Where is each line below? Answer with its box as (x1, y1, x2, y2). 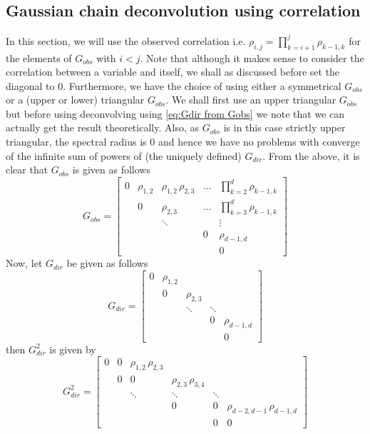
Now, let (6, 256, 43, 271)
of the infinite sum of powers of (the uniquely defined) (6, 148, 242, 163)
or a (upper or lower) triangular (6, 92, 145, 107)
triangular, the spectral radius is (6, 134, 147, 149)
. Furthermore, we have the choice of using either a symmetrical (63, 78, 341, 93)
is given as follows (72, 162, 150, 177)
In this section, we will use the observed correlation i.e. (6, 33, 246, 48)
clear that (6, 162, 48, 177)
